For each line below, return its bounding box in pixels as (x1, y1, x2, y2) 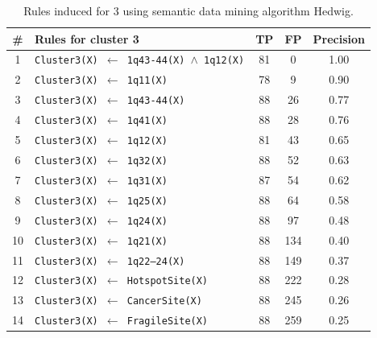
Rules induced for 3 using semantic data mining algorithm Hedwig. (23, 2, 354, 19)
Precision (313, 30, 365, 47)
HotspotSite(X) (126, 275, 209, 287)
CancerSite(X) (126, 295, 202, 307)
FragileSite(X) (126, 315, 209, 328)
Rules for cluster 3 (35, 30, 139, 47)
